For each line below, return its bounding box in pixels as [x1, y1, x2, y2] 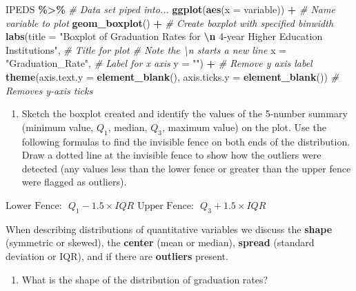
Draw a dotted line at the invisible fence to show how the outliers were [21, 148, 322, 162]
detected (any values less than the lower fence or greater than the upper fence [21, 161, 351, 175]
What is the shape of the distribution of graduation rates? [21, 272, 268, 286]
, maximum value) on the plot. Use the [161, 119, 326, 134]
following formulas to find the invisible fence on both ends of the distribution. [21, 134, 350, 148]
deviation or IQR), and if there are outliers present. [6, 248, 228, 263]
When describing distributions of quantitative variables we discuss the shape [6, 221, 333, 236]
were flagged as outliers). [21, 174, 127, 189]
